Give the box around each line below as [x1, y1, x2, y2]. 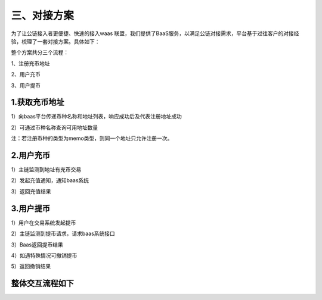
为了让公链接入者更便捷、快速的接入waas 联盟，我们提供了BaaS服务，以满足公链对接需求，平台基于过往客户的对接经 [11, 30, 299, 37]
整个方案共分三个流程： [11, 49, 69, 56]
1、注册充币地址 [11, 60, 50, 67]
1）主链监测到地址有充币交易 [11, 166, 82, 173]
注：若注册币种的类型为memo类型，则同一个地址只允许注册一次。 [11, 135, 173, 142]
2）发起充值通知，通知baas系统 [11, 177, 89, 184]
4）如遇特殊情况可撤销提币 [11, 252, 78, 259]
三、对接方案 [11, 9, 75, 22]
